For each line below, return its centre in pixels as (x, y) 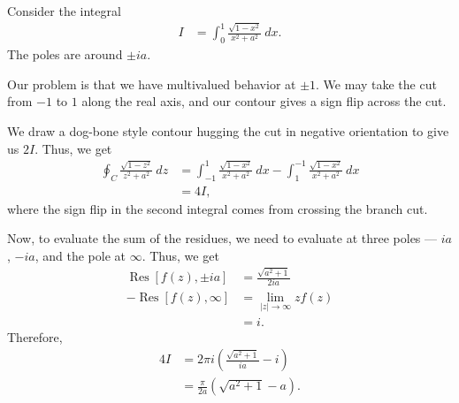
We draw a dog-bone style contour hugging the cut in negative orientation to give (228, 130)
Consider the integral (64, 11)
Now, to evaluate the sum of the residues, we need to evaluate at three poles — (222, 238)
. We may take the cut (376, 84)
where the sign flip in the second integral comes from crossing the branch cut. (218, 208)
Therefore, (35, 336)
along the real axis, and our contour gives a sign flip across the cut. (264, 101)
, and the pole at (80, 255)
